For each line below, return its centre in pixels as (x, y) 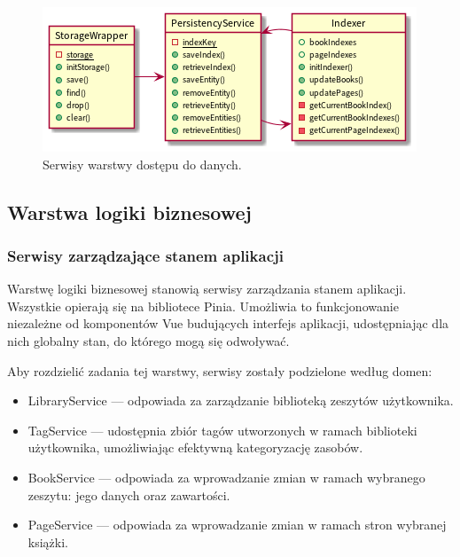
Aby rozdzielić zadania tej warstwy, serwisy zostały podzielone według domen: (220, 370)
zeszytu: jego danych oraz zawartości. (129, 494)
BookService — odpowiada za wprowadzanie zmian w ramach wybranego (226, 477)
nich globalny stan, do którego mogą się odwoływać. (148, 340)
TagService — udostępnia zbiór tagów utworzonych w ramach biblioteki (222, 430)
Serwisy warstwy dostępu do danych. (142, 164)
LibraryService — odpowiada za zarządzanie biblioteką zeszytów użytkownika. (241, 400)
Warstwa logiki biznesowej (129, 212)
